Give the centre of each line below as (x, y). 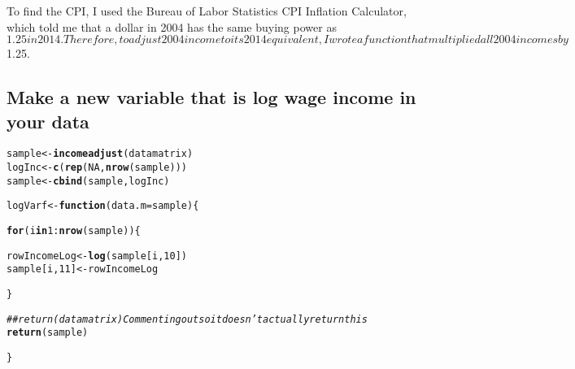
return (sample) (48, 333)
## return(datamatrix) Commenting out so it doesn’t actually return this (187, 319)
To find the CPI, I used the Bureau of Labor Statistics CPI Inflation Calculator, (207, 11)
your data (48, 121)
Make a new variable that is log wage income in (211, 97)
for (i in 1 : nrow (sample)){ (74, 231)
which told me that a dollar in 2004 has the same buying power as (172, 26)
